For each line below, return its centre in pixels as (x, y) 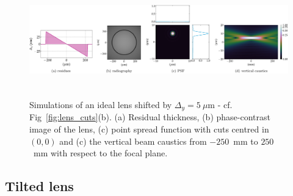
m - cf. (220, 104)
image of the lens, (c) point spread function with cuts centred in (149, 129)
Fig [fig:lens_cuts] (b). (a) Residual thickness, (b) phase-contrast (150, 117)
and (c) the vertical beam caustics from (133, 141)
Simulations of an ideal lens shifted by (101, 104)
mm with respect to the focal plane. (100, 153)
